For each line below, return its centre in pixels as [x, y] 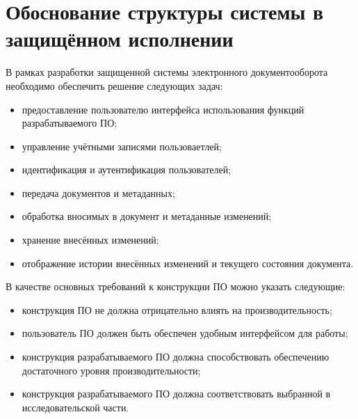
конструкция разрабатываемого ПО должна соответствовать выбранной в [176, 394]
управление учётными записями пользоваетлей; [122, 146]
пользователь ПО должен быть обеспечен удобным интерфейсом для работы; [185, 333]
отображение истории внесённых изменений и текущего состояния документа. [188, 263]
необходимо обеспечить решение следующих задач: [114, 85]
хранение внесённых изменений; [90, 240]
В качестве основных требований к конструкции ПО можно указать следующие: [176, 286]
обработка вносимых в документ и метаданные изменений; [147, 216]
